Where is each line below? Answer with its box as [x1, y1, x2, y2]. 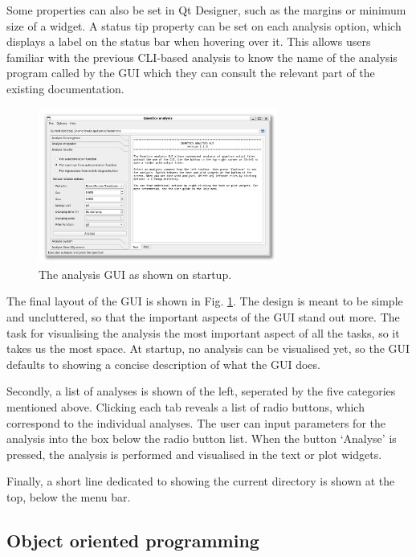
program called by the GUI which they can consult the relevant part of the [6, 64, 375, 81]
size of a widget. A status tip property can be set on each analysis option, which [6, 17, 402, 34]
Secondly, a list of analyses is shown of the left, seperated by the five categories [6, 383, 396, 399]
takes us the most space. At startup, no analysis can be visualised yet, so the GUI [6, 340, 410, 357]
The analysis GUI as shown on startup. [39, 265, 232, 282]
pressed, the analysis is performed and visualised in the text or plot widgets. [6, 445, 382, 462]
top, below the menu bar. [6, 489, 131, 506]
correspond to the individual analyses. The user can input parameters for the [6, 414, 385, 431]
